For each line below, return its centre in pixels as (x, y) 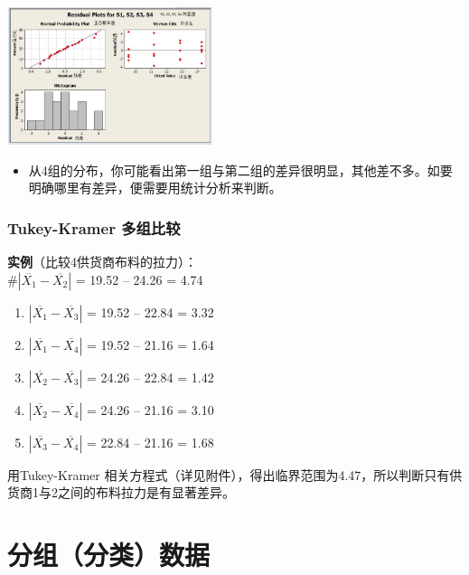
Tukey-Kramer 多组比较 (94, 227)
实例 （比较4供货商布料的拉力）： (102, 262)
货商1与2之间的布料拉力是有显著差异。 (121, 492)
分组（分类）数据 (109, 555)
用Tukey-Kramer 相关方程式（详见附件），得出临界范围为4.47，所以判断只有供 (235, 474)
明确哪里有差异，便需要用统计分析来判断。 (155, 188)
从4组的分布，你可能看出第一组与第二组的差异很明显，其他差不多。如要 (240, 170)
